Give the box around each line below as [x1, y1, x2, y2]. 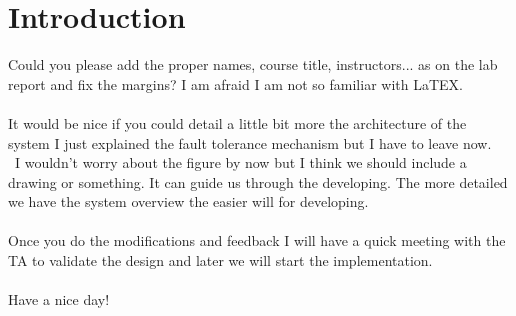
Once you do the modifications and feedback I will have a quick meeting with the [8, 230, 506, 251]
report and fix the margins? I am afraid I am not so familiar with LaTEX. [8, 73, 463, 94]
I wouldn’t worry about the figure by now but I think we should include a [14, 152, 467, 173]
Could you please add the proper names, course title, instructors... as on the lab [8, 54, 498, 75]
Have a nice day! [8, 289, 110, 310]
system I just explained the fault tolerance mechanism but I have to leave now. [8, 132, 492, 153]
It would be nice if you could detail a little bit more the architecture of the [8, 112, 467, 133]
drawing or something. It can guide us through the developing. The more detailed [8, 171, 508, 192]
